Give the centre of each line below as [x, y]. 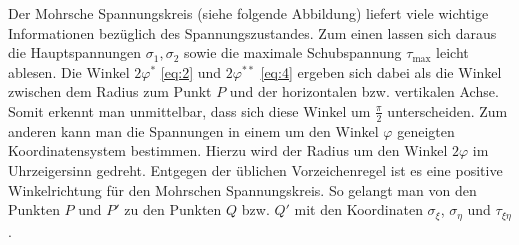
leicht [452, 52]
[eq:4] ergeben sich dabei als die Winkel [381, 71]
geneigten [426, 130]
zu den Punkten [173, 209]
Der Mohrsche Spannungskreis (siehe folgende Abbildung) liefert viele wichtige [248, 13]
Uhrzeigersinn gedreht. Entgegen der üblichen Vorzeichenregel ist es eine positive [255, 169]
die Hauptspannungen [75, 52]
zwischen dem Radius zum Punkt [110, 91]
